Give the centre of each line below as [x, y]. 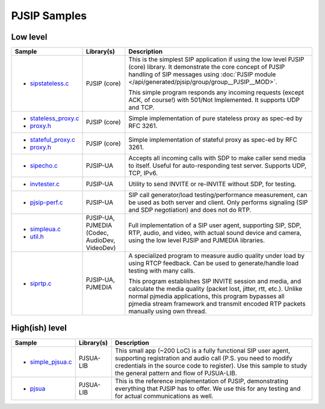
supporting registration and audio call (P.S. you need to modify [204, 358]
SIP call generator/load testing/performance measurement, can [218, 195]
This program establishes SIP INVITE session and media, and [215, 281]
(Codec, [97, 233]
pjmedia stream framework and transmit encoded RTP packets [217, 304]
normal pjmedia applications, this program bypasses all [207, 296]
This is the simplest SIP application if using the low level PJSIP [216, 59]
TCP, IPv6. [143, 173]
